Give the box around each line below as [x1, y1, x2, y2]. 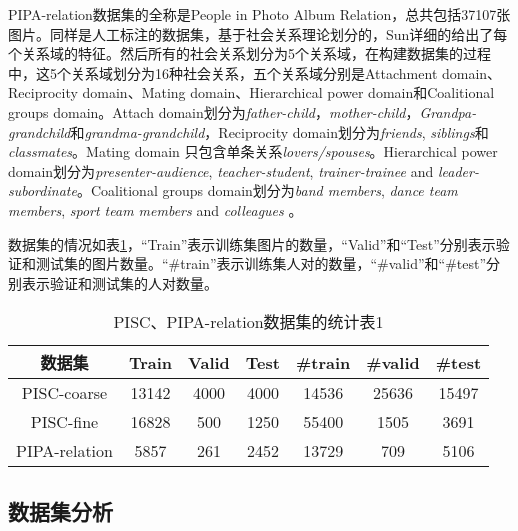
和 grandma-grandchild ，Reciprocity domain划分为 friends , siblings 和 [70, 121, 489, 142]
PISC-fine [30, 410, 99, 434]
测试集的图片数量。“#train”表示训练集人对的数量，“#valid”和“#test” [35, 253, 487, 274]
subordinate [8, 180, 77, 201]
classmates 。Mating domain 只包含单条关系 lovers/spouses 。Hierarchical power [8, 141, 498, 162]
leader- [437, 160, 479, 181]
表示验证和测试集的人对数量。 [21, 272, 218, 293]
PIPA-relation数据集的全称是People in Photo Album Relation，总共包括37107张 [8, 4, 511, 24]
